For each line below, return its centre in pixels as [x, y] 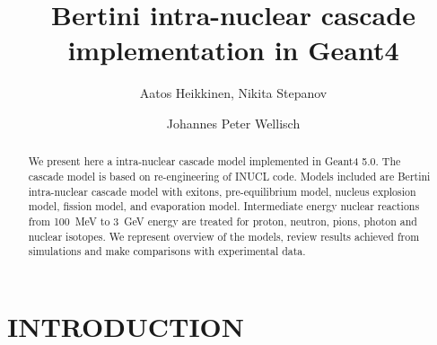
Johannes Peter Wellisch [233, 123]
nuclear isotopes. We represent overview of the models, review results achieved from [224, 236]
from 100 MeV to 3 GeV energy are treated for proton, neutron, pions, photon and [223, 221]
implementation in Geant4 [233, 50]
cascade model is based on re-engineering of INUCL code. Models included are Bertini [229, 176]
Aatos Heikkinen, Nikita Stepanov [233, 93]
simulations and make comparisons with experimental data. [167, 251]
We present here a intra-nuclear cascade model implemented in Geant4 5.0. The [214, 161]
